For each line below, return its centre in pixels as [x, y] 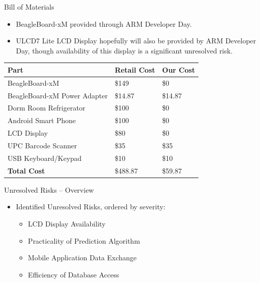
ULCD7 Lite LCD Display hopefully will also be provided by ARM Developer [136, 41]
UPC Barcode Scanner [42, 145]
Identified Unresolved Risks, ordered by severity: [91, 207]
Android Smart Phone [42, 120]
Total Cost [26, 170]
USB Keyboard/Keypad [45, 158]
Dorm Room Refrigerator [47, 108]
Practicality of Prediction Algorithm [84, 240]
